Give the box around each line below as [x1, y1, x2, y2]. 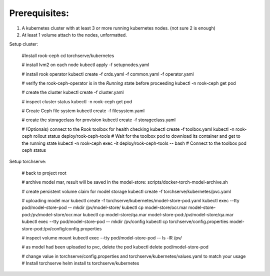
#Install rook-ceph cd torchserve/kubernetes [21, 53, 114, 59]
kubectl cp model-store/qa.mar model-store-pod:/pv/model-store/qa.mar [82, 211, 234, 217]
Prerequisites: [9, 8, 69, 19]
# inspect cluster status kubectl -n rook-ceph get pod [21, 98, 132, 105]
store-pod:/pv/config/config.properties [21, 225, 102, 231]
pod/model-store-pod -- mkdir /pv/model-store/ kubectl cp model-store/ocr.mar [21, 204, 187, 210]
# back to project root [21, 170, 67, 176]
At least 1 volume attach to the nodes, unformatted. [21, 32, 127, 38]
